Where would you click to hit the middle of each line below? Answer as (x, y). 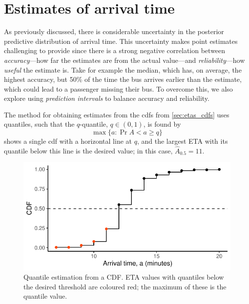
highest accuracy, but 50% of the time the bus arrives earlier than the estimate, (123, 79)
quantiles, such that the (39, 124)
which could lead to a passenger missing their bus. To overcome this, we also (118, 88)
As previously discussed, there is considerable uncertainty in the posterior (114, 31)
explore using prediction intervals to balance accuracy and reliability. (107, 98)
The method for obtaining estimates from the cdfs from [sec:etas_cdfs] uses (117, 114)
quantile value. (45, 296)
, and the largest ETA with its (182, 141)
